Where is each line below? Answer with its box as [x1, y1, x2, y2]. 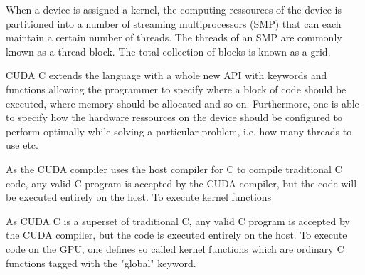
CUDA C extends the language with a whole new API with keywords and [6, 68, 327, 83]
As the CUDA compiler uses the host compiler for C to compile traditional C [6, 161, 342, 176]
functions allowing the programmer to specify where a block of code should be [6, 81, 347, 96]
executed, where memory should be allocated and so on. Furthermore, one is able [6, 95, 359, 110]
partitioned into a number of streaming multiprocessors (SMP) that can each [6, 16, 342, 31]
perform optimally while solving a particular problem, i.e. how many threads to [6, 123, 352, 138]
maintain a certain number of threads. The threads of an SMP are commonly [6, 30, 342, 45]
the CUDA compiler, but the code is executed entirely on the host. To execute [6, 227, 347, 242]
